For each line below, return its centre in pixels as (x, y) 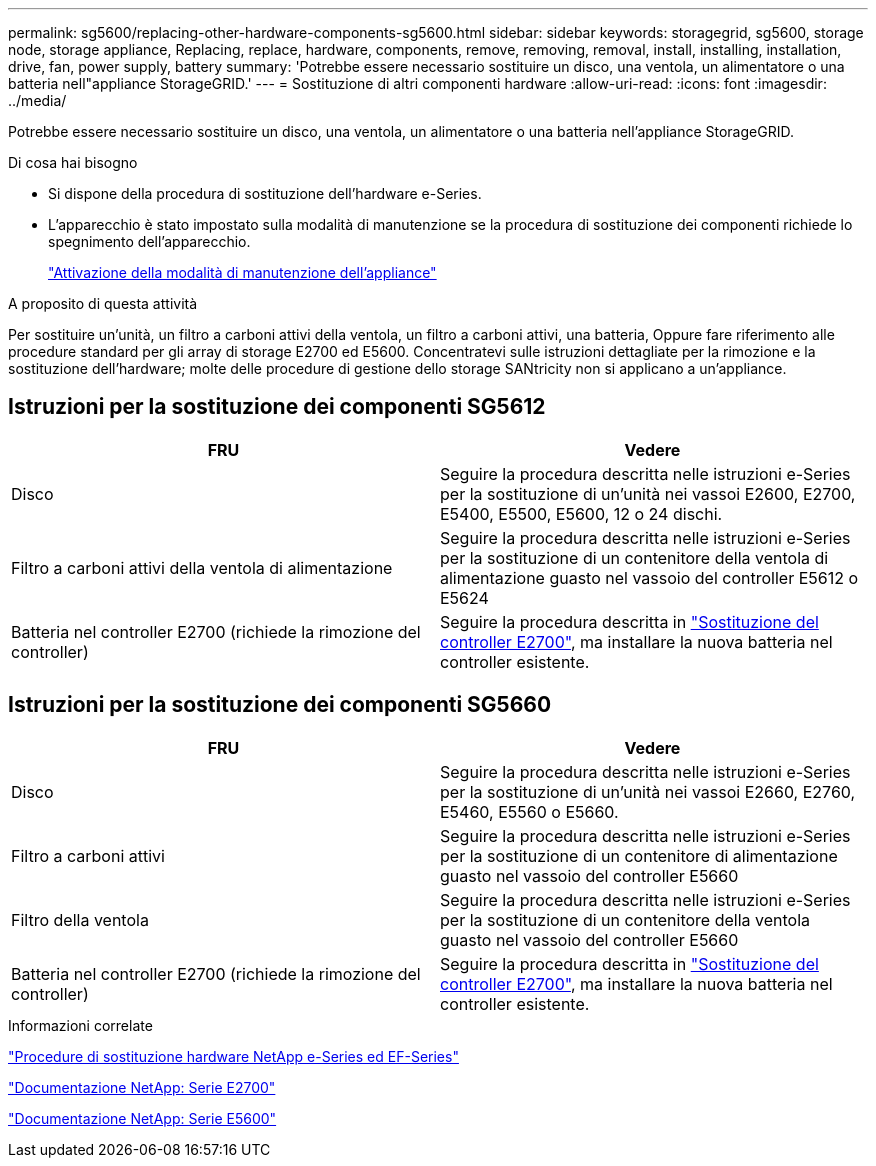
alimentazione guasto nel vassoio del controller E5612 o (649, 577)
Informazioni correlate (80, 1025)
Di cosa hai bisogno (73, 162)
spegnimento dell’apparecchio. (149, 241)
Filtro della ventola (80, 919)
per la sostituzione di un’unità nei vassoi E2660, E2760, (648, 791)
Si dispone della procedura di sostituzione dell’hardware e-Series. (265, 193)
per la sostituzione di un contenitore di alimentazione (639, 855)
